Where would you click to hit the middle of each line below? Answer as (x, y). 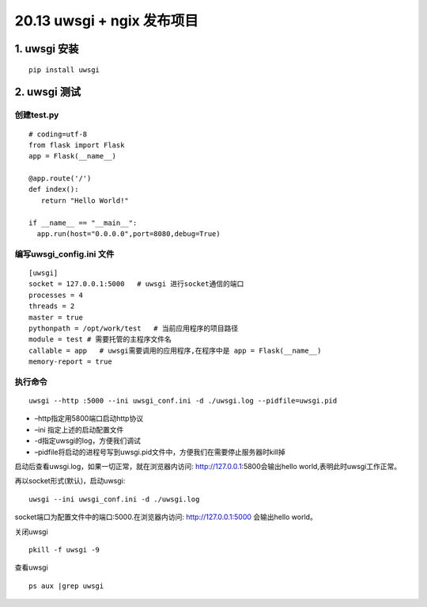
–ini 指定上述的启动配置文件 (79, 429)
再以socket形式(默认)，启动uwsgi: (70, 481)
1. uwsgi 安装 (47, 49)
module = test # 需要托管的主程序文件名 (100, 340)
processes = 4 (56, 295)
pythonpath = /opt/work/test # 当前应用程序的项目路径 (134, 328)
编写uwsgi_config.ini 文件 (64, 254)
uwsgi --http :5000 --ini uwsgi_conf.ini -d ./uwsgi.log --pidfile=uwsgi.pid (183, 401)
